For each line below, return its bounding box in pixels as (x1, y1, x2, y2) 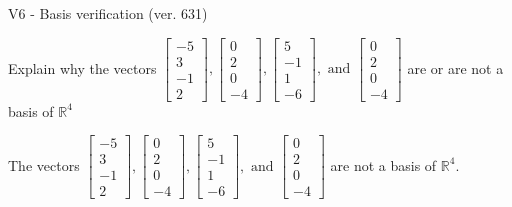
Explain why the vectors (8, 57, 157, 78)
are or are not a (407, 57, 504, 78)
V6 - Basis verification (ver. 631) (8, 3, 208, 23)
